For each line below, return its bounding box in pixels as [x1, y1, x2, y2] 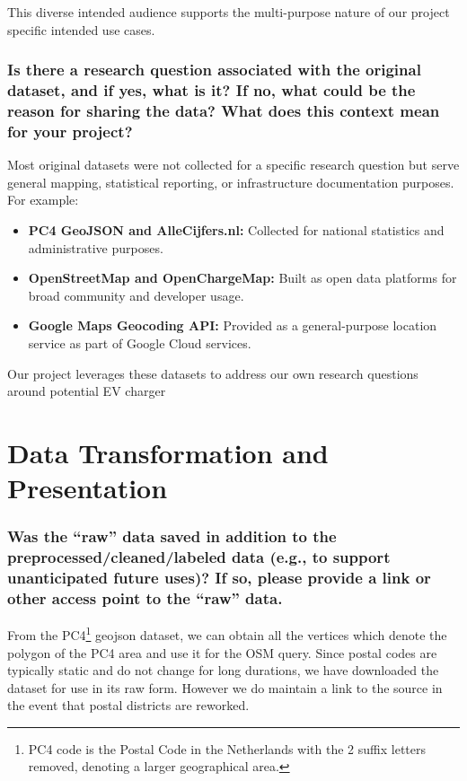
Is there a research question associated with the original [7, 58, 421, 81]
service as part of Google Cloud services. [28, 333, 251, 352]
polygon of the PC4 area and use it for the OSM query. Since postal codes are [7, 643, 437, 662]
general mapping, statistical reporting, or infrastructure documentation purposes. [7, 172, 454, 191]
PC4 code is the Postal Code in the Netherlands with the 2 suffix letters [28, 739, 426, 758]
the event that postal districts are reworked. [7, 696, 250, 715]
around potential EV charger [7, 382, 166, 400]
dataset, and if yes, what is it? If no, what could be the [7, 79, 416, 101]
